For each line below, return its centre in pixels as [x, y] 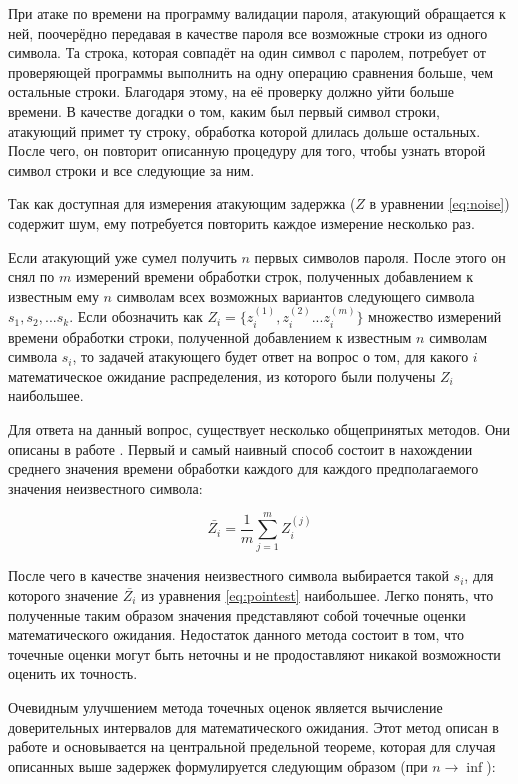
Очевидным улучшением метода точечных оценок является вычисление [225, 706]
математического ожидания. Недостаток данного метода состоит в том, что [236, 634]
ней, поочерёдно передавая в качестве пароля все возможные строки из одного [248, 32]
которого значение [63, 595]
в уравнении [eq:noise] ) [439, 203]
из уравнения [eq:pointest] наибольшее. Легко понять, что [317, 595]
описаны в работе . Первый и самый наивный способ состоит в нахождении [240, 448]
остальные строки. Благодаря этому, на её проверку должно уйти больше [231, 91]
